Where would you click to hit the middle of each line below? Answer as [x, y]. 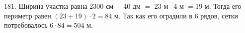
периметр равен [28, 15]
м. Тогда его [223, 6]
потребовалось [26, 25]
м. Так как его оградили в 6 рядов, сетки [176, 15]
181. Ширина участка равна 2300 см [59, 6]
